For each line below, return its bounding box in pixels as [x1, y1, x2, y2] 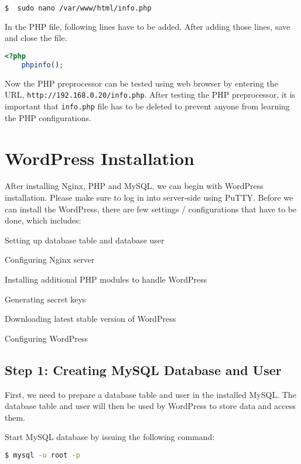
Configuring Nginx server [5, 253, 95, 266]
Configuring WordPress [5, 332, 88, 344]
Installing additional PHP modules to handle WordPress [5, 273, 207, 285]
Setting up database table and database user [5, 233, 165, 246]
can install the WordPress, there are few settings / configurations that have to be [5, 202, 297, 215]
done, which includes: [5, 214, 81, 226]
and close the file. [5, 32, 67, 44]
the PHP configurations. [5, 111, 91, 123]
